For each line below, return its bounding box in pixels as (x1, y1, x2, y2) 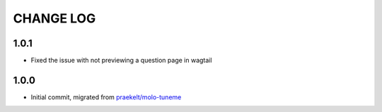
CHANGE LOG (13, 11, 96, 26)
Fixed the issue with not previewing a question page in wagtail (30, 56, 212, 65)
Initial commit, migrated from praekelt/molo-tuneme (30, 92, 182, 101)
